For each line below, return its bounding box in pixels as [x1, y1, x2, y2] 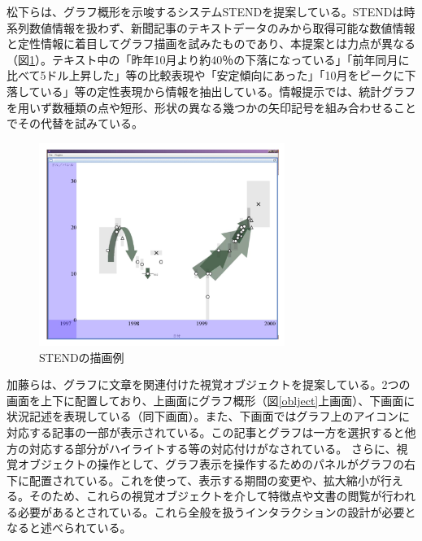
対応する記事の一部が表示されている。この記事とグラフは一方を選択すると [7, 423, 405, 440]
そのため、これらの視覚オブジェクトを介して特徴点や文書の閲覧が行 [28, 487, 394, 504]
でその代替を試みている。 [7, 115, 143, 132]
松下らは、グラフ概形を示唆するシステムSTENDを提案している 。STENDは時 [7, 3, 415, 20]
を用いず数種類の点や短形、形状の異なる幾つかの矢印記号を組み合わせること [7, 98, 416, 116]
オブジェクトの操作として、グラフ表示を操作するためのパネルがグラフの [17, 456, 404, 473]
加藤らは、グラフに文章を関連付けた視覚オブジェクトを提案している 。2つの [7, 376, 411, 393]
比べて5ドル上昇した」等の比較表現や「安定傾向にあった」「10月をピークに [7, 67, 405, 84]
